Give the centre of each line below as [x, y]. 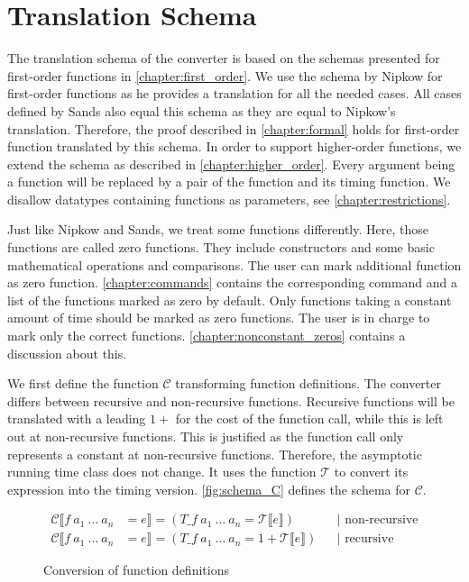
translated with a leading [77, 418]
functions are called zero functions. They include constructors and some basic [221, 247]
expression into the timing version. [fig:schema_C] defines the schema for [209, 489]
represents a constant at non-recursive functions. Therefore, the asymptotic [215, 454]
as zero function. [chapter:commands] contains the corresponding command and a [233, 282]
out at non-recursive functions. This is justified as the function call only [206, 436]
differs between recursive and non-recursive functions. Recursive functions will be [231, 400]
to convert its [371, 472]
